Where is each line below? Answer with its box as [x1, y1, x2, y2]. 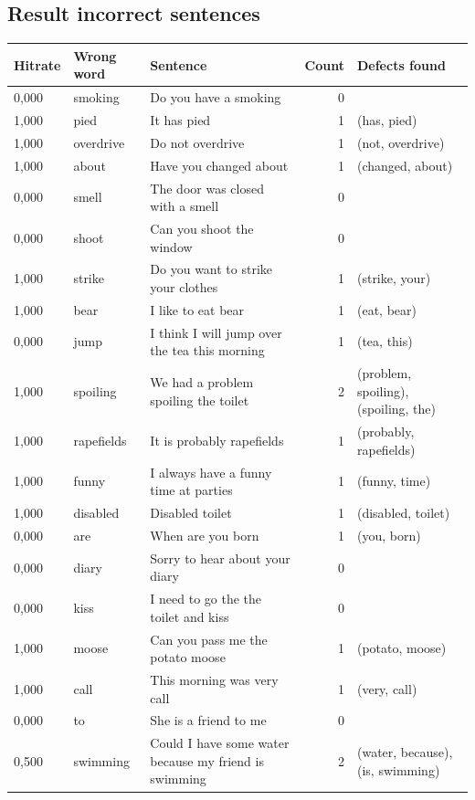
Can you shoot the [150, 218, 254, 237]
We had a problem [150, 372, 254, 391]
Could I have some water [150, 733, 290, 753]
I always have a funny [150, 462, 272, 481]
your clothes [150, 277, 218, 296]
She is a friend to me [150, 711, 267, 730]
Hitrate [14, 55, 61, 74]
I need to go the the [150, 589, 262, 608]
